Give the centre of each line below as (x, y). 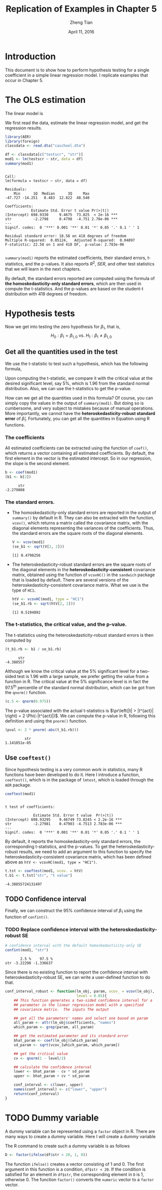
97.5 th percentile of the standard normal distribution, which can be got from (80, 687)
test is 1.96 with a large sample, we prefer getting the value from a (83, 676)
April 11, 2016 (81, 32)
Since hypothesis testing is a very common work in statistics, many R (74, 769)
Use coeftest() (28, 758)
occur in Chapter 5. (24, 80)
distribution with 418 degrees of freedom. (46, 294)
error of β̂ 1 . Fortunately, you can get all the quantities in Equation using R (77, 419)
